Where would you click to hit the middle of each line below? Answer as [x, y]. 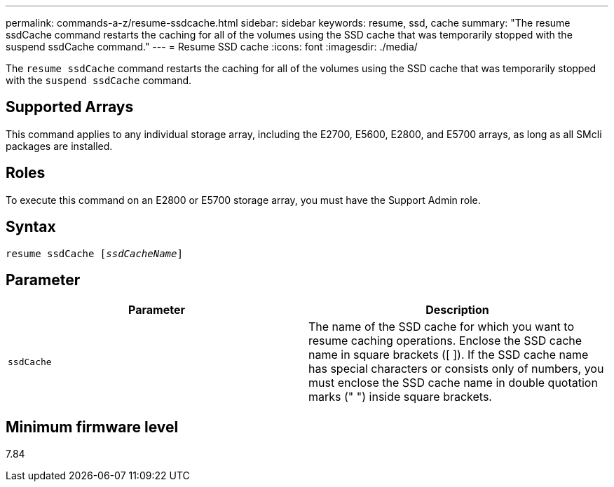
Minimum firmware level [92, 427]
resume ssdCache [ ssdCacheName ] [94, 253]
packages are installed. [59, 146]
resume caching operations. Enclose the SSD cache [445, 341]
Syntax [31, 227]
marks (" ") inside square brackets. [400, 397]
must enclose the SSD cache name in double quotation [453, 383]
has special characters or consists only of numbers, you [456, 369]
